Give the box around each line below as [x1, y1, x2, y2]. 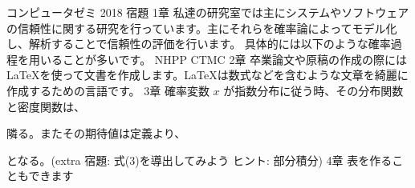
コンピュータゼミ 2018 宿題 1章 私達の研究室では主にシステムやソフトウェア [6, 4, 409, 20]
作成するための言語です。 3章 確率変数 [6, 82, 210, 98]
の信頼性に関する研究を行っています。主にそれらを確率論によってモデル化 [6, 19, 397, 36]
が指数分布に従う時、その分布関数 [223, 82, 404, 98]
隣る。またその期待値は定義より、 [6, 125, 186, 142]
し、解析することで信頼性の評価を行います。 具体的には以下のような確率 [6, 35, 391, 52]
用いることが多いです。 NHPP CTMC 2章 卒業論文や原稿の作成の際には [28, 50, 408, 67]
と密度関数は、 [6, 98, 85, 114]
